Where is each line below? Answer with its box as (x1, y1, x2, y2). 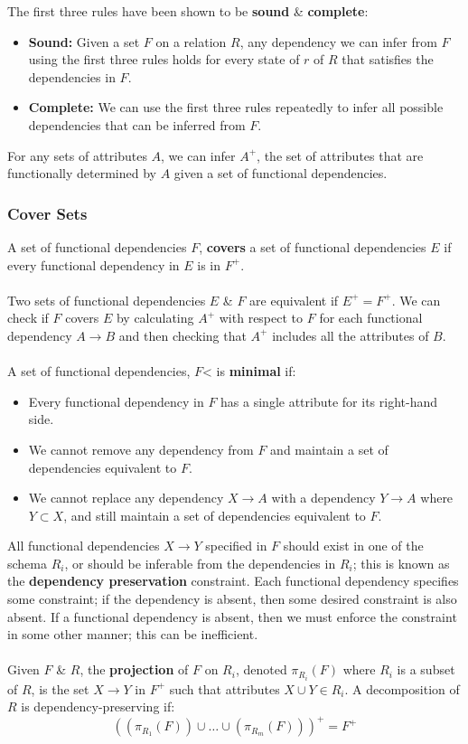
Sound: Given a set (28, 32, 140, 51)
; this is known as (352, 553, 450, 572)
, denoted (235, 660, 287, 679)
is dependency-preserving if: (21, 697, 175, 716)
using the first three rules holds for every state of (28, 50, 300, 69)
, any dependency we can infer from (239, 32, 437, 51)
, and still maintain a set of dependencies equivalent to (63, 505, 366, 524)
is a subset (397, 660, 455, 679)
